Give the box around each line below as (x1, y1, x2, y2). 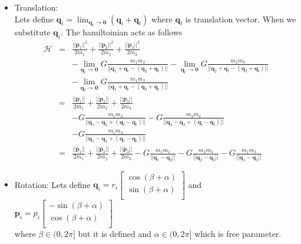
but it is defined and (78, 227, 152, 239)
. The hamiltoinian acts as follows (60, 26, 183, 38)
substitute (14, 26, 51, 38)
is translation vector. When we (185, 12, 296, 25)
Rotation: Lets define (14, 178, 91, 190)
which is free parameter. (194, 227, 282, 239)
